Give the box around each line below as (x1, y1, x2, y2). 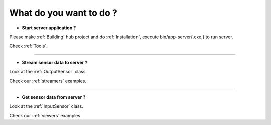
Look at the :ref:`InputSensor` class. (9, 103, 84, 109)
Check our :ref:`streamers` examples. (9, 78, 87, 84)
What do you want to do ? (9, 7, 117, 18)
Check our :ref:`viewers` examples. (9, 112, 82, 118)
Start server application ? (22, 25, 76, 31)
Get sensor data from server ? (22, 94, 86, 100)
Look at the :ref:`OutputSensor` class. (9, 69, 87, 75)
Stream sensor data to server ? (22, 59, 88, 65)
